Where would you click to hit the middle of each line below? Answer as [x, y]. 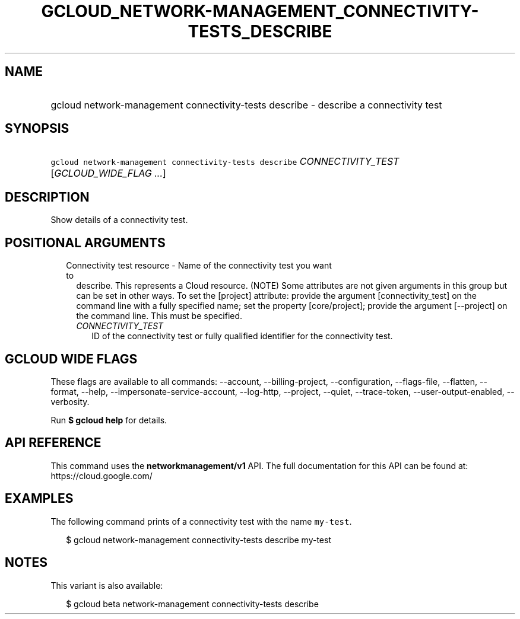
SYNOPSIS [37, 129]
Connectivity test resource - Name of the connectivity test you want [199, 266]
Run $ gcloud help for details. [109, 420]
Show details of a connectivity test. [119, 220]
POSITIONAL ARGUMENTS [85, 243]
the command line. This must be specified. [159, 316]
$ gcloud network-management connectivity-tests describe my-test [199, 540]
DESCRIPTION [47, 197]
